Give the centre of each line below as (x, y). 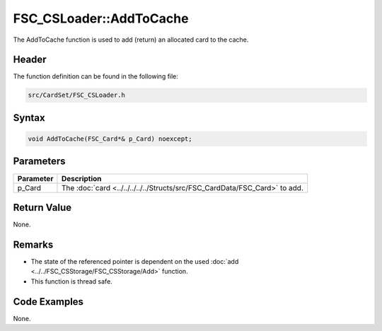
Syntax (29, 118)
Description (81, 178)
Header (30, 60)
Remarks (33, 244)
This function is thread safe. (71, 281)
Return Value (42, 208)
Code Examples (48, 302)
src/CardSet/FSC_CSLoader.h (76, 95)
